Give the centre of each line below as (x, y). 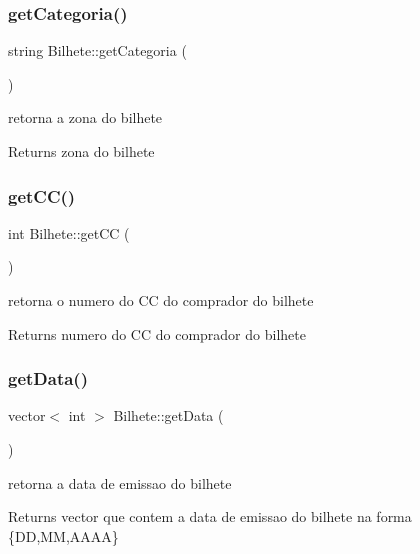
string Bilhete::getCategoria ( (97, 50)
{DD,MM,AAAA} (63, 535)
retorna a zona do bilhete (85, 117)
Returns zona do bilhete (81, 151)
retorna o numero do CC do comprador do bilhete (161, 300)
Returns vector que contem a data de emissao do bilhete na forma (210, 516)
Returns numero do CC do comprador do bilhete (157, 333)
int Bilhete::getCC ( (69, 232)
